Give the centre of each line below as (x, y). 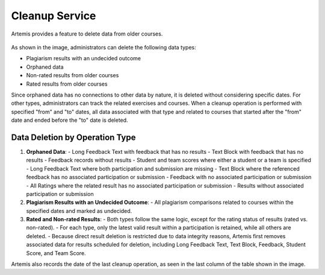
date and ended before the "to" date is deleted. (70, 120)
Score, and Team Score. (56, 253)
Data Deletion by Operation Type (73, 137)
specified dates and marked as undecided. (79, 210)
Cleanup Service (54, 16)
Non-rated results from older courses (73, 75)
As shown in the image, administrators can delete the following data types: (104, 47)
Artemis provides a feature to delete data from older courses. (87, 34)
